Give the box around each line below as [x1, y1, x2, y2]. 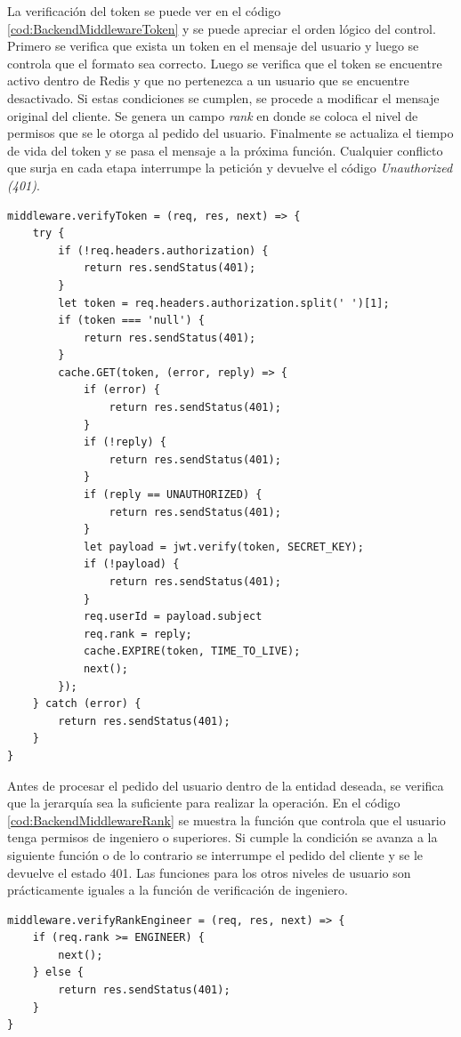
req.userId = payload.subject [83, 610, 263, 623]
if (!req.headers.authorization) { [58, 244, 269, 257]
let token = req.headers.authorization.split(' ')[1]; [58, 296, 390, 309]
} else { [32, 966, 84, 979]
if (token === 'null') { [58, 314, 205, 327]
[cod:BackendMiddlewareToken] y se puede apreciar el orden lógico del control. [7, 19, 436, 37]
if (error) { [83, 383, 160, 397]
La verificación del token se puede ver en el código [7, 2, 281, 20]
